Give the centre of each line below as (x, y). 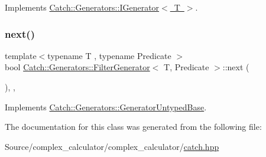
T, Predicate (186, 67)
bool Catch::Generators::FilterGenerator (77, 67)
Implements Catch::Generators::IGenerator (82, 7)
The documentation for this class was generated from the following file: (133, 127)
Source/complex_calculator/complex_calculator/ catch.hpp (112, 146)
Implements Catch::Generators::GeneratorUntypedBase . (106, 107)
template (21, 55)
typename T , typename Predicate (109, 55)
